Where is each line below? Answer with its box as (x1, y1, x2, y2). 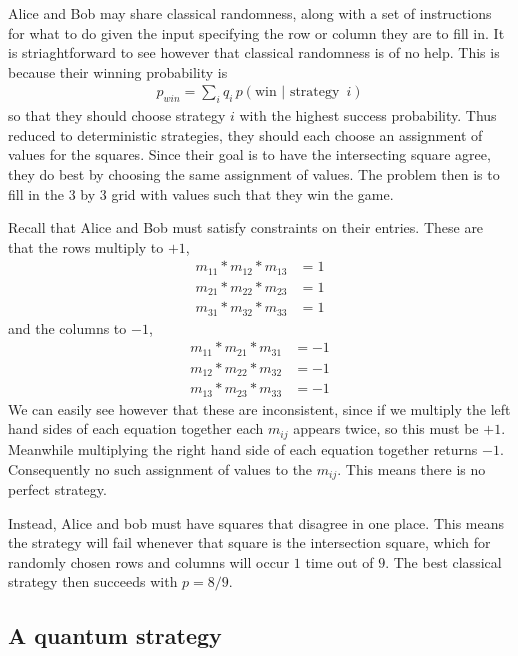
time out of (305, 551, 374, 572)
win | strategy (254, 85, 340, 100)
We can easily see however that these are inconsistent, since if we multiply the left (8, 398, 511, 419)
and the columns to (8, 317, 127, 338)
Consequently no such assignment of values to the (8, 458, 313, 479)
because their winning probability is (8, 61, 228, 82)
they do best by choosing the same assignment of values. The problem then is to (8, 163, 500, 184)
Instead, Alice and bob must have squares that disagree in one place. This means (8, 512, 505, 533)
